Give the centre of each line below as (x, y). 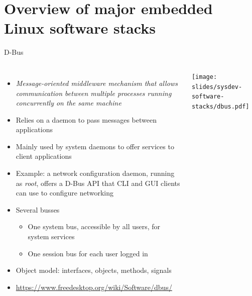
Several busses (38, 209)
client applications (44, 156)
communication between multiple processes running (94, 93)
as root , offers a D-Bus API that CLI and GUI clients (98, 183)
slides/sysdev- (217, 87)
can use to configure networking (65, 193)
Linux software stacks (80, 28)
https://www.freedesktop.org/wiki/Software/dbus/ (94, 287)
